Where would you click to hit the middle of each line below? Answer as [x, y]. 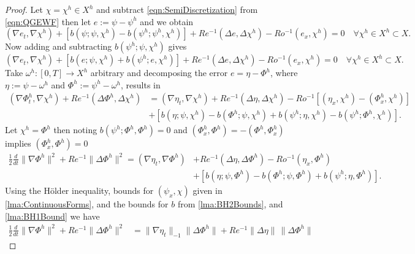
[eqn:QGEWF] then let [48, 21]
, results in [141, 84]
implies [18, 143]
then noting [75, 130]
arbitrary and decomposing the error [159, 73]
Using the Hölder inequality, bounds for [79, 190]
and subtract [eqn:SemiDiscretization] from [177, 9]
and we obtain [167, 21]
